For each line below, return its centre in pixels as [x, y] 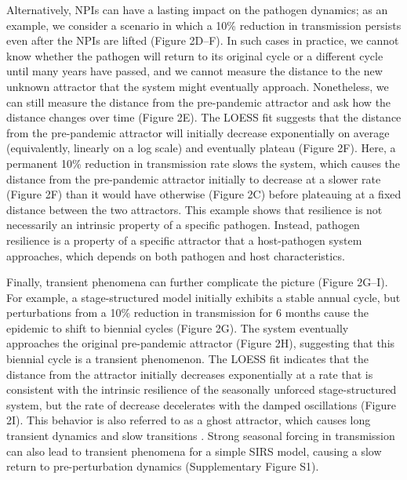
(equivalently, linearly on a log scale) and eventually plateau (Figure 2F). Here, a [201, 148]
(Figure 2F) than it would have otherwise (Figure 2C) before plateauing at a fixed [204, 194]
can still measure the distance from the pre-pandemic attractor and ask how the [199, 102]
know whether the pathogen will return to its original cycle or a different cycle [195, 55]
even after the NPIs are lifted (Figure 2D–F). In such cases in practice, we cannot [203, 40]
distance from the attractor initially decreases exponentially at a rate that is [190, 374]
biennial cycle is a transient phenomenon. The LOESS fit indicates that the [187, 359]
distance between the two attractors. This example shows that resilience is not [194, 209]
